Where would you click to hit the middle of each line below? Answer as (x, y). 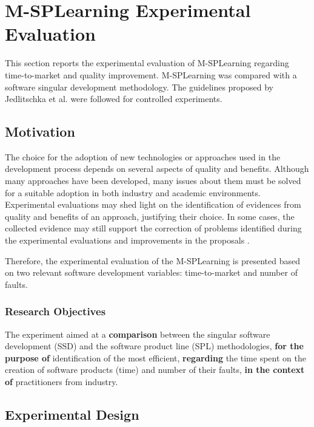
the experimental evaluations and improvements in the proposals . (127, 240)
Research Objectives (55, 311)
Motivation (40, 132)
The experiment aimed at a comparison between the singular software (138, 334)
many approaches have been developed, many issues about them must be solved (153, 181)
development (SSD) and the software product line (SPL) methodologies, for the (154, 346)
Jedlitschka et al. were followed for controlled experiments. (114, 99)
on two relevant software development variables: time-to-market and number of (151, 272)
